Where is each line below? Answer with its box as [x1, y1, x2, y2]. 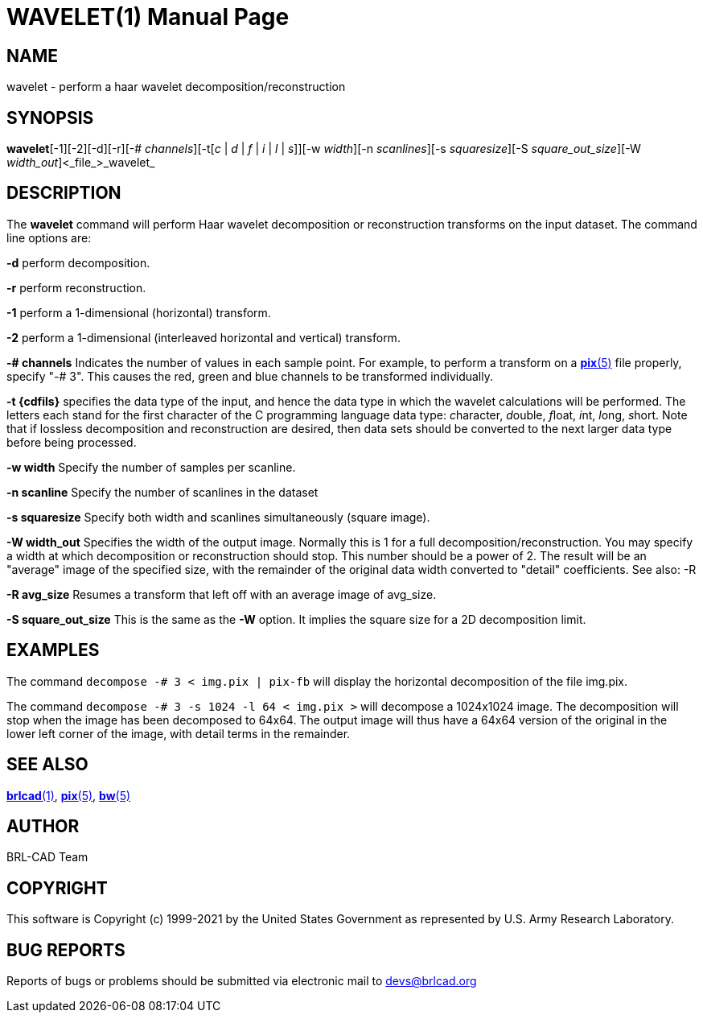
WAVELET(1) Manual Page [6, 3, 290, 31]
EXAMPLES [6, 640, 100, 661]
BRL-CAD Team [6, 850, 88, 864]
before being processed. [6, 435, 137, 449]
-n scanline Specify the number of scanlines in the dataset [6, 485, 319, 499]
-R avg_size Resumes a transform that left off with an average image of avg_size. [6, 587, 437, 601]
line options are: [6, 230, 92, 245]
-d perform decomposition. [6, 255, 150, 270]
